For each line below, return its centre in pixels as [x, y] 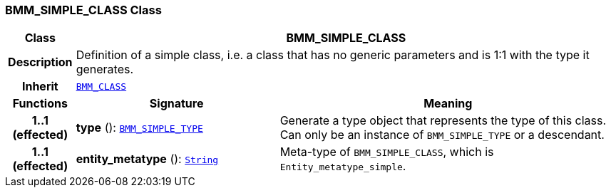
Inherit [40, 87]
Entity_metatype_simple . [343, 166]
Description [40, 62]
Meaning [448, 104]
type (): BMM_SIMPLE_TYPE [139, 128]
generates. [105, 69]
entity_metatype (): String [147, 159]
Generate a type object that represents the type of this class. [443, 121]
